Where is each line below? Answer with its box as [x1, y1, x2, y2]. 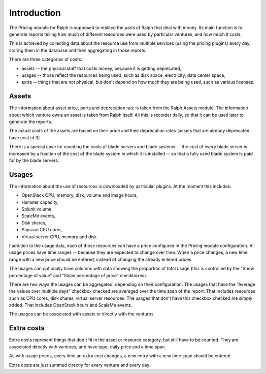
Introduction [9, 7, 61, 18]
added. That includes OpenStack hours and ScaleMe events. [9, 302, 133, 308]
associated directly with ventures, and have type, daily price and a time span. [9, 343, 166, 349]
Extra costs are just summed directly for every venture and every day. [9, 362, 151, 368]
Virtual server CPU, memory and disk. [21, 234, 98, 240]
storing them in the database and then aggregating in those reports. [9, 47, 147, 53]
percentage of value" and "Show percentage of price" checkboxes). [9, 272, 148, 278]
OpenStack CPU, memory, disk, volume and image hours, [21, 192, 138, 198]
